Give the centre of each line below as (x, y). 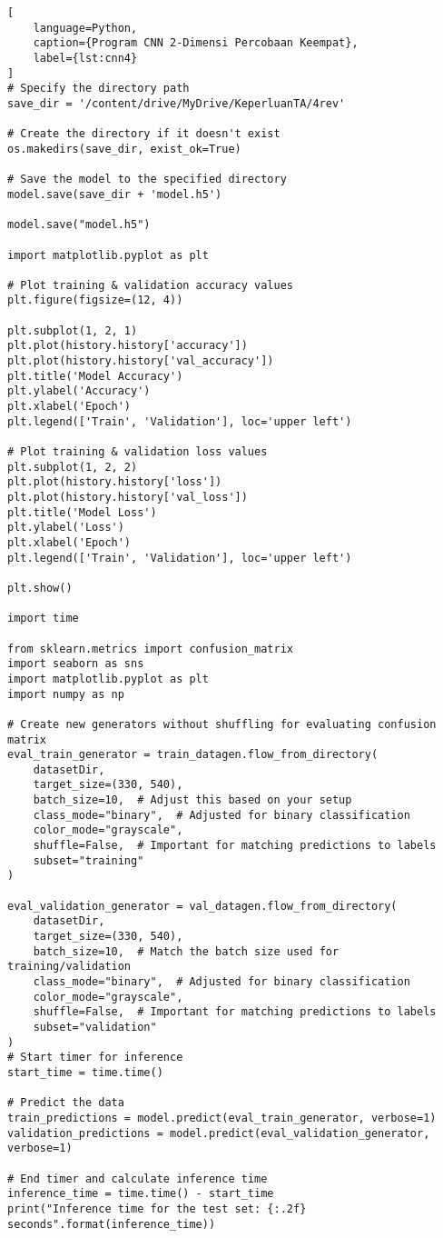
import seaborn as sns (76, 664)
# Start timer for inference (95, 1058)
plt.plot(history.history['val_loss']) (128, 497)
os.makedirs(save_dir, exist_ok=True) (124, 149)
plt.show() (40, 588)
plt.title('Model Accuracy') (95, 376)
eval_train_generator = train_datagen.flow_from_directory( (193, 755)
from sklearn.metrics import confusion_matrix (150, 649)
